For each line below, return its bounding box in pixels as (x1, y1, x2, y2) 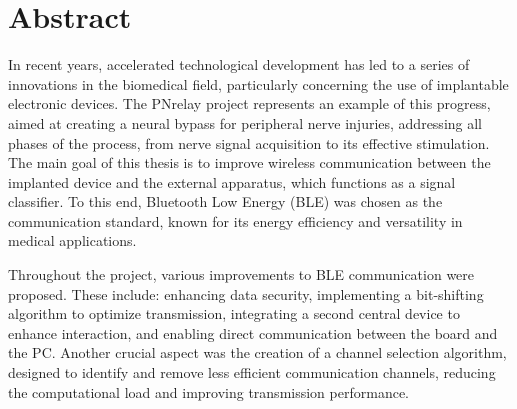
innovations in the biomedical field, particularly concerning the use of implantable (8, 73, 509, 94)
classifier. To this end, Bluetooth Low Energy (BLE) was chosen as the (8, 191, 443, 212)
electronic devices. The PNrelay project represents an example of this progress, (8, 93, 491, 114)
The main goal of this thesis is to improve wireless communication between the (8, 152, 491, 173)
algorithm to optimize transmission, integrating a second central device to (8, 303, 460, 324)
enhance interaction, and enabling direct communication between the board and (8, 322, 498, 343)
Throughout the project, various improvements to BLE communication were (8, 264, 475, 285)
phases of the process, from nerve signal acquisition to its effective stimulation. (8, 132, 490, 153)
